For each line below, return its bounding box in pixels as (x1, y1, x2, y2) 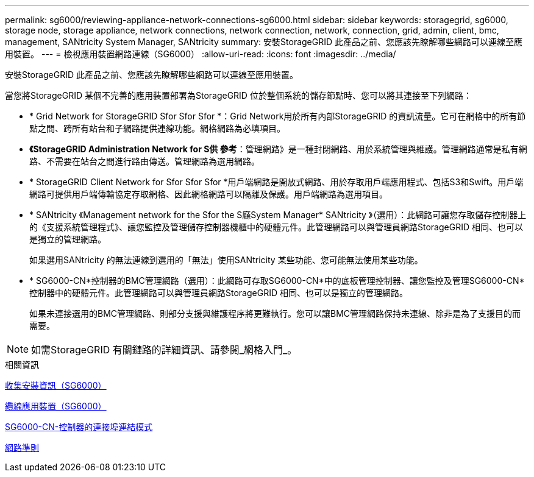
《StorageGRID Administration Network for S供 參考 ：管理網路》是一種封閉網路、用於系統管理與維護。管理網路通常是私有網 (29, 144, 527, 154)
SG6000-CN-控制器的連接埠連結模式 (5, 422, 153, 432)
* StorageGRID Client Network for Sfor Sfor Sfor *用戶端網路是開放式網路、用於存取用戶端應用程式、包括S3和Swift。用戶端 (29, 177, 524, 187)
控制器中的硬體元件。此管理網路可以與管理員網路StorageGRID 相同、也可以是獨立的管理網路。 (29, 288, 408, 298)
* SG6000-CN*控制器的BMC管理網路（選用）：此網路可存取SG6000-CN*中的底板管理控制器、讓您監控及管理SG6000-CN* (29, 275, 525, 286)
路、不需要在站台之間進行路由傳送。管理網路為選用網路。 (29, 156, 260, 166)
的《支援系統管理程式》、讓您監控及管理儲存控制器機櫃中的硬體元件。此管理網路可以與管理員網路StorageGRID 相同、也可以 (29, 222, 523, 232)
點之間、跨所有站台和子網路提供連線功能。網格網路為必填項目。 (29, 123, 285, 133)
